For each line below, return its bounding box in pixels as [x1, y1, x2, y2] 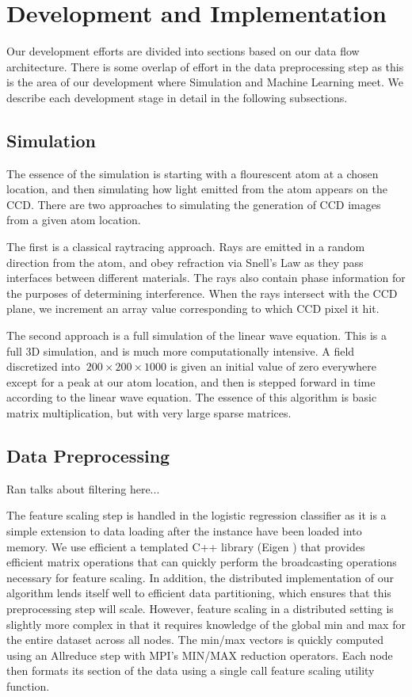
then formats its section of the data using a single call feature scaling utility [6, 662, 375, 679]
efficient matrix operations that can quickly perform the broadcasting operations [6, 554, 397, 570]
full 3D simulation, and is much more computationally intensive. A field [6, 342, 355, 359]
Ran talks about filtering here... [6, 480, 160, 497]
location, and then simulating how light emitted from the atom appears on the [6, 181, 387, 197]
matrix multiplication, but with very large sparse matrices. [6, 405, 292, 421]
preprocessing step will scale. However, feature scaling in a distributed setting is [6, 600, 394, 616]
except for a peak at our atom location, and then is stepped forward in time [6, 373, 376, 390]
